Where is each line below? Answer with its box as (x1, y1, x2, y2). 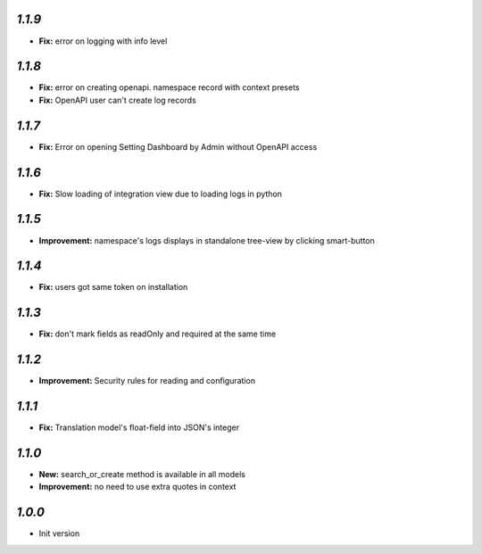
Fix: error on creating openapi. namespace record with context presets (38, 82, 300, 93)
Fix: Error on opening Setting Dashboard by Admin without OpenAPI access (38, 141, 318, 152)
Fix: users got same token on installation (38, 282, 188, 293)
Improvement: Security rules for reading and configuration (38, 376, 256, 386)
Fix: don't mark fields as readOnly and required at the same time (38, 328, 277, 339)
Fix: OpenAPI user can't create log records (38, 95, 196, 105)
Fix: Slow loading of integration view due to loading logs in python (38, 188, 283, 199)
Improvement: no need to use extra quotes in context (38, 482, 237, 492)
